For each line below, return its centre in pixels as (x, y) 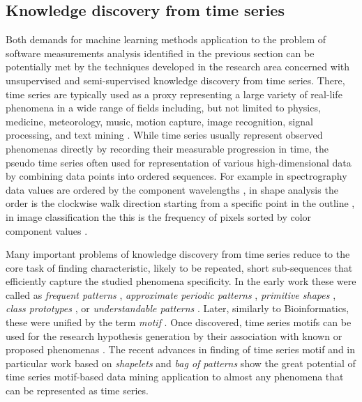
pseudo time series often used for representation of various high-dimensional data (179, 162)
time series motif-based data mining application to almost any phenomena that (175, 377)
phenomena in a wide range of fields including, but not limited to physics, (163, 108)
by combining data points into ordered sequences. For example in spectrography (176, 176)
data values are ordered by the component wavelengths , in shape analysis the (172, 189)
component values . (47, 230)
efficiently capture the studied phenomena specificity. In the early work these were (181, 281)
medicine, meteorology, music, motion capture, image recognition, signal (159, 121)
